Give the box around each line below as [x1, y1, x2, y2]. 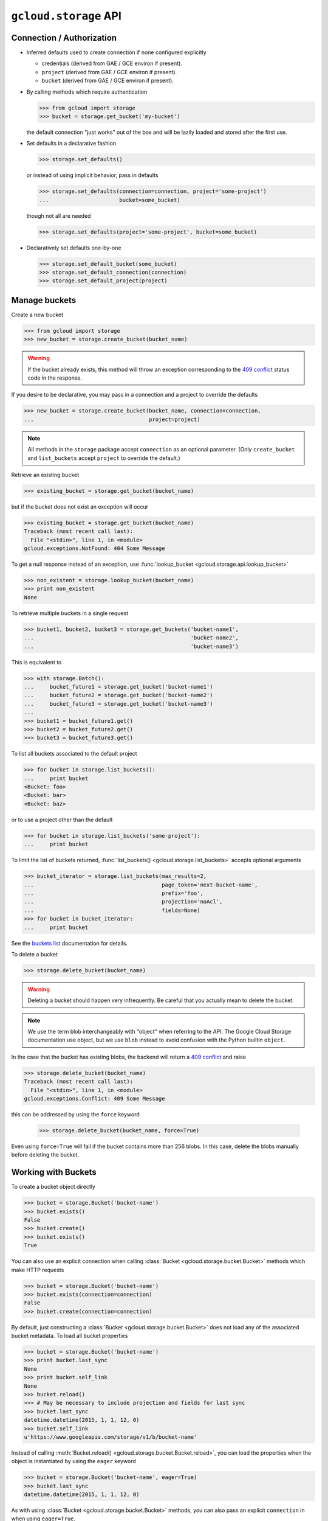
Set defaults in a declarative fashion [26, 140, 117, 147]
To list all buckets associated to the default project [11, 750, 137, 757]
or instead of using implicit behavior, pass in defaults [26, 172, 159, 179]
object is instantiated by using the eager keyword [11, 1458, 136, 1465]
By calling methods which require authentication [26, 88, 148, 96]
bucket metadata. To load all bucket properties [11, 1332, 128, 1340]
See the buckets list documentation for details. [11, 939, 128, 947]
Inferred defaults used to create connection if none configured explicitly [26, 49, 207, 56]
